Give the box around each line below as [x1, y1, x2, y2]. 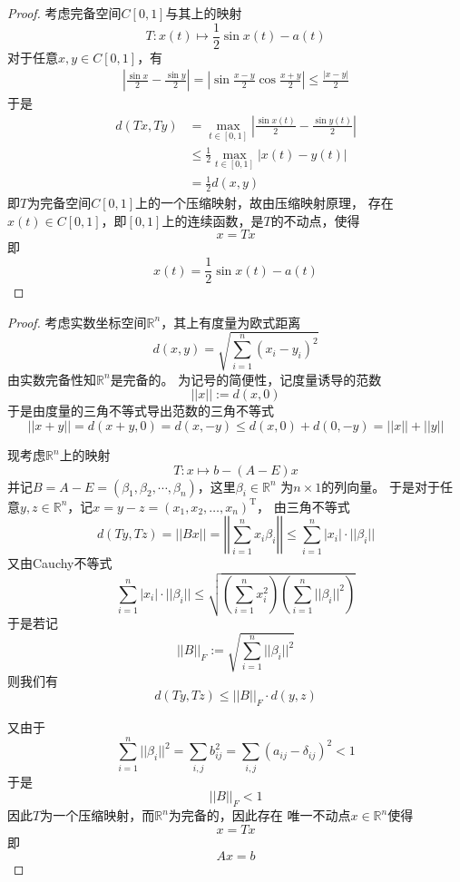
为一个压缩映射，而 [40, 806, 155, 825]
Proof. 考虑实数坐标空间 [7, 312, 147, 331]
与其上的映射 [165, 4, 242, 22]
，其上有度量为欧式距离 [161, 312, 301, 331]
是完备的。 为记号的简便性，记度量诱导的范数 [110, 369, 382, 388]
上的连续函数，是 [161, 211, 264, 230]
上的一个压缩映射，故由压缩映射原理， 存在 [135, 193, 394, 212]
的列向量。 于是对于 [321, 476, 440, 495]
